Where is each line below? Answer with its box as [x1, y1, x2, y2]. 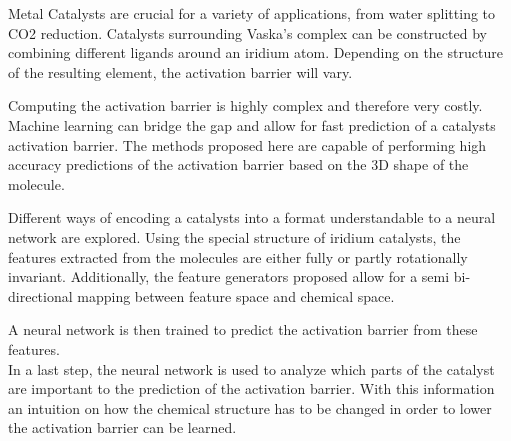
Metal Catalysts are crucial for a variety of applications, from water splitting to [8, 3, 496, 23]
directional [8, 285, 73, 306]
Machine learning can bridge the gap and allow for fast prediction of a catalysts [8, 114, 496, 135]
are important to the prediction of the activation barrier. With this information [8, 378, 495, 399]
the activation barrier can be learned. [8, 417, 237, 438]
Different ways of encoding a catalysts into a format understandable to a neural [8, 207, 496, 228]
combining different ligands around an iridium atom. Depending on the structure [8, 42, 503, 63]
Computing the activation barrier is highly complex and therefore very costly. [8, 95, 483, 116]
